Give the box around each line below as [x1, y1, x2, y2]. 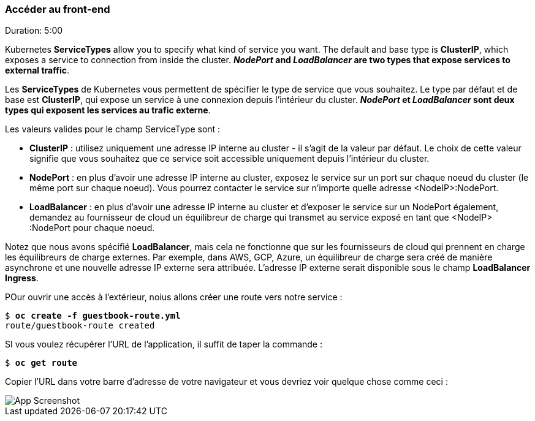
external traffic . [5, 65, 69, 76]
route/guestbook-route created [5, 320, 155, 331]
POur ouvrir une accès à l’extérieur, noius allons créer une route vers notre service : [5, 292, 343, 303]
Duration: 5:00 [5, 25, 63, 36]
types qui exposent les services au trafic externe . [5, 105, 211, 116]
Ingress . [5, 273, 39, 284]
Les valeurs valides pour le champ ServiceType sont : [5, 124, 221, 135]
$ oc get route [5, 358, 78, 368]
